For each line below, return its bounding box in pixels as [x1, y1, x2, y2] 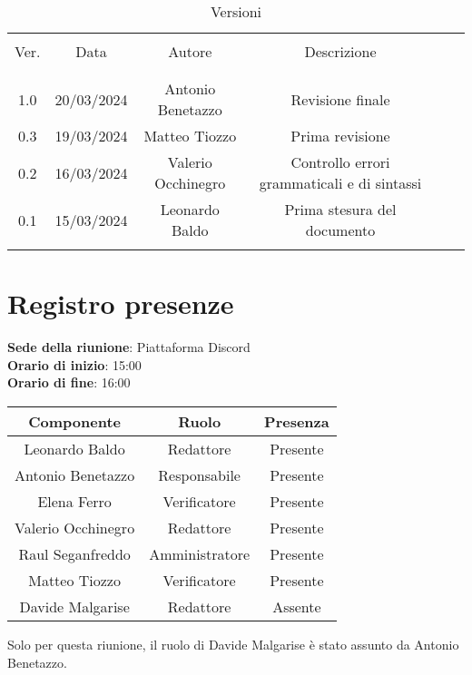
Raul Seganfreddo [18, 543, 131, 564]
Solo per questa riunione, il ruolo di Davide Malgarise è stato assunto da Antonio [7, 634, 459, 653]
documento [305, 220, 376, 240]
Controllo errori [290, 152, 390, 172]
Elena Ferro [37, 490, 112, 512]
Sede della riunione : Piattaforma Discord [7, 337, 251, 357]
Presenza [264, 410, 329, 432]
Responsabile [158, 464, 241, 485]
